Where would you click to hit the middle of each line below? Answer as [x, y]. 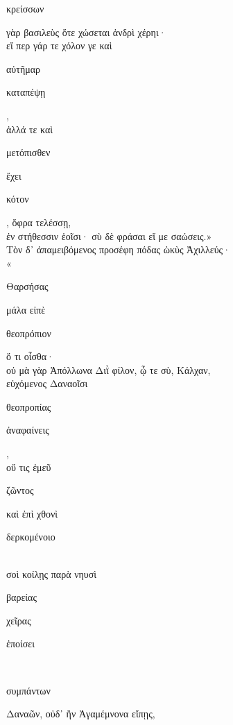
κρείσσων [25, 8]
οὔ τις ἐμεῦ [29, 467]
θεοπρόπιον [29, 333]
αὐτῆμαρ [24, 68]
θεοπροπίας [29, 406]
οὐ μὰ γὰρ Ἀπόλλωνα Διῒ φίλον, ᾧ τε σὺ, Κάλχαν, [109, 369]
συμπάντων [28, 690]
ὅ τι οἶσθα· [30, 356]
